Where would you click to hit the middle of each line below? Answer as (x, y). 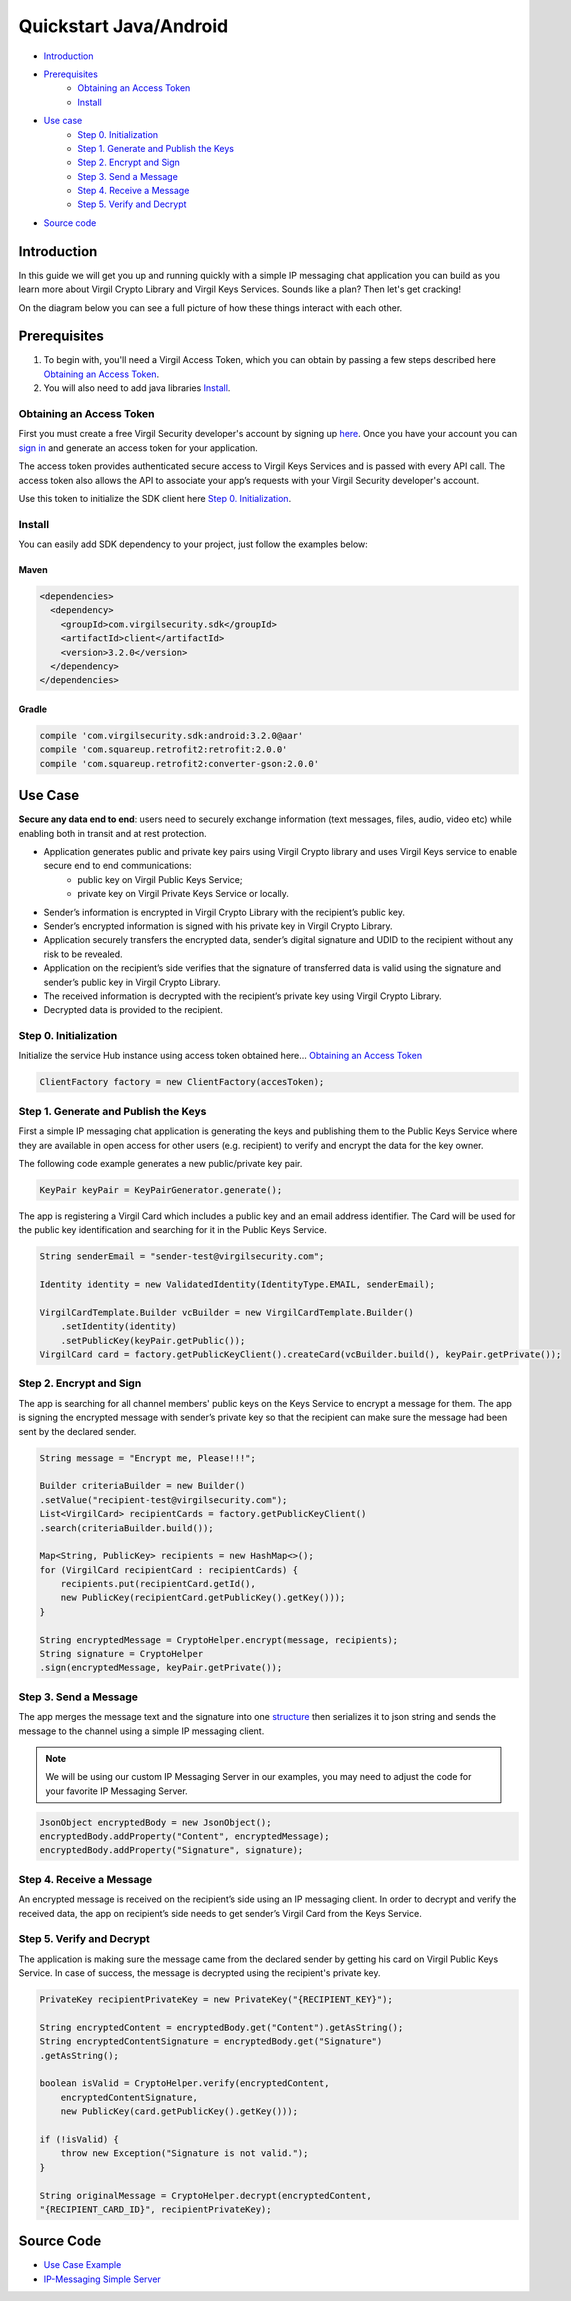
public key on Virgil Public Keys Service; (160, 879)
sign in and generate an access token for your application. (138, 447)
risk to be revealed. (83, 954)
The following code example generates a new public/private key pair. (160, 1163)
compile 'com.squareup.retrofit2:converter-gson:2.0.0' (179, 763)
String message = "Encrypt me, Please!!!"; (148, 1458)
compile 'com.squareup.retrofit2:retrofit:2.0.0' (163, 749)
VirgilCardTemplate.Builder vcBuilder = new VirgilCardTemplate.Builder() (227, 1312)
